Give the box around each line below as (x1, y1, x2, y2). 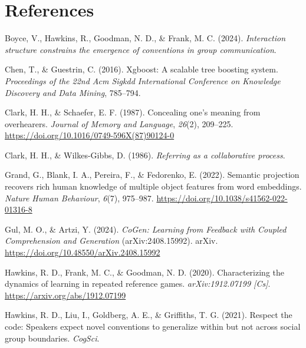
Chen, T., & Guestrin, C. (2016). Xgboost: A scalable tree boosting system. (5, 63, 278, 75)
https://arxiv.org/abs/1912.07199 (5, 289, 126, 301)
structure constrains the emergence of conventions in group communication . (5, 43, 277, 55)
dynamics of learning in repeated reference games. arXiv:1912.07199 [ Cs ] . (5, 277, 271, 290)
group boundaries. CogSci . (5, 332, 100, 344)
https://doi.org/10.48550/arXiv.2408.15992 (5, 246, 160, 258)
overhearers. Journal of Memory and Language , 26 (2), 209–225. (5, 117, 233, 130)
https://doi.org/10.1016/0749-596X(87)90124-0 (5, 129, 175, 141)
